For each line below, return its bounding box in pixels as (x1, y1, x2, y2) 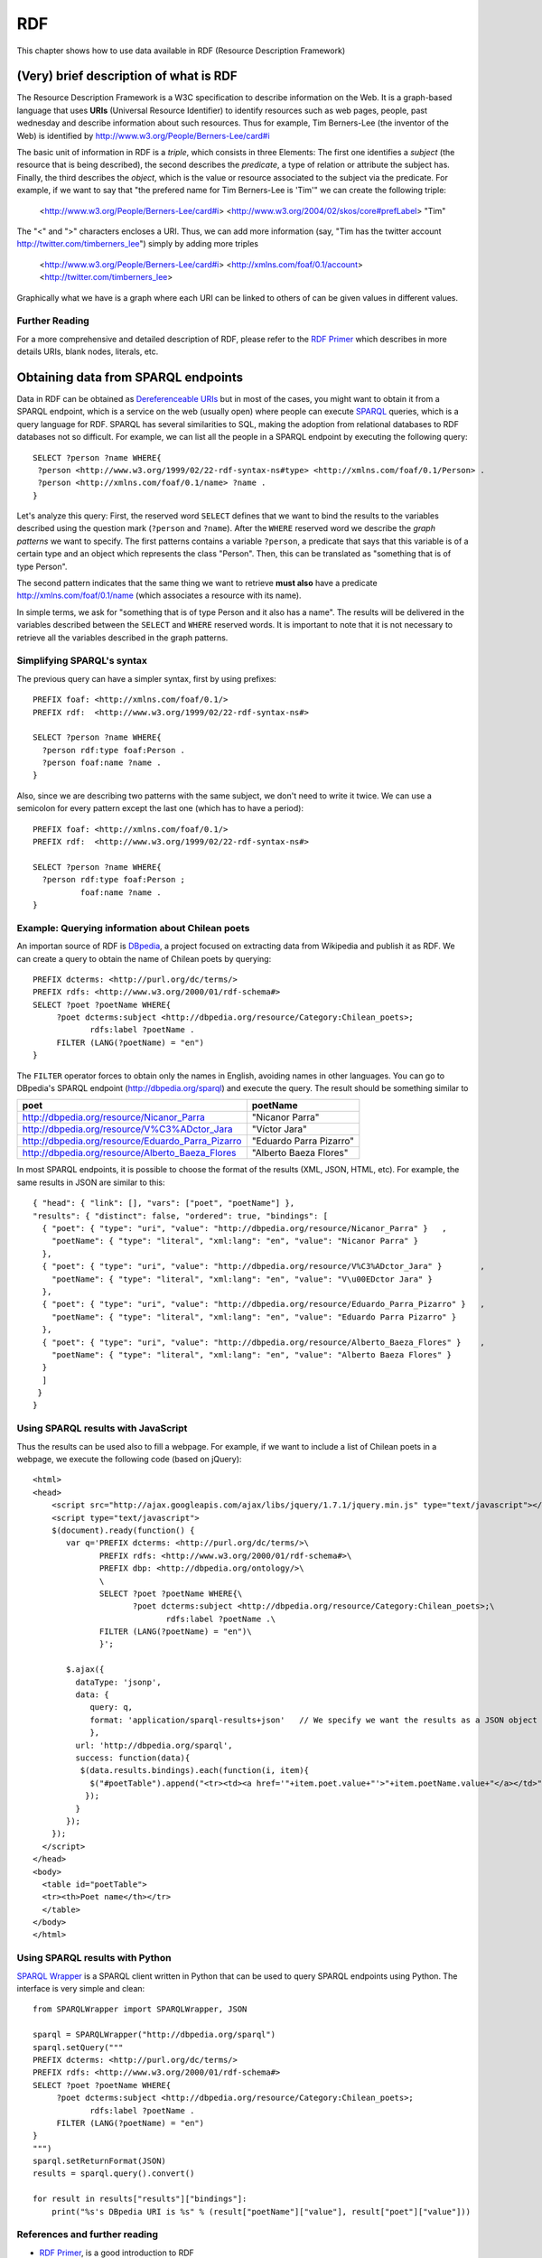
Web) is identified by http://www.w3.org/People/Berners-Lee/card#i (16, 130, 270, 141)
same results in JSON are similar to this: (16, 1177, 165, 1188)
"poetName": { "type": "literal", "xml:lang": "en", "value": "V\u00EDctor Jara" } (51, 1274, 434, 1284)
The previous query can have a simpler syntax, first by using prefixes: (16, 673, 277, 684)
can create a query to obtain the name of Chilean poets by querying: (16, 953, 272, 964)
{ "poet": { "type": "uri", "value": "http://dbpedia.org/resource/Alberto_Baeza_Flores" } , (42, 1337, 485, 1348)
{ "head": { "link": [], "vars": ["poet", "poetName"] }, (33, 1198, 295, 1208)
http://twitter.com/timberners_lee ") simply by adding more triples (16, 238, 259, 249)
